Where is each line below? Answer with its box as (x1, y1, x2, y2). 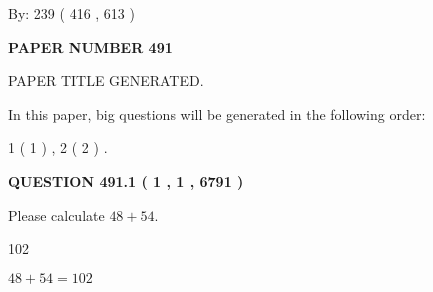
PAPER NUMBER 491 (8, 36, 173, 57)
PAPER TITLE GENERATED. (8, 70, 204, 91)
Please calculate (8, 204, 105, 225)
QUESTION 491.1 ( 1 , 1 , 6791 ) (8, 170, 244, 191)
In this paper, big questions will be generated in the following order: (8, 103, 426, 124)
